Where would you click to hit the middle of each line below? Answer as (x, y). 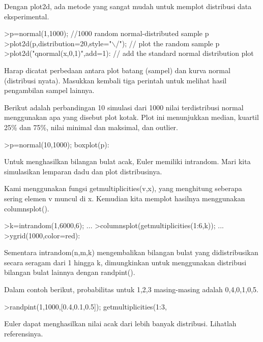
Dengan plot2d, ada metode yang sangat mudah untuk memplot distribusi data (128, 6)
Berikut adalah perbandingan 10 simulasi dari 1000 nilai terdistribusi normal (124, 107)
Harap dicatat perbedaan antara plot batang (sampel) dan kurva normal (117, 70)
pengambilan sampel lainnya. (49, 90)
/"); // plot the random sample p (168, 43)
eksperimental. (27, 16)
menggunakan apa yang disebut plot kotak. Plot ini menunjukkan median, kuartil (131, 117)
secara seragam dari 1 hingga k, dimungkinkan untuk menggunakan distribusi (125, 262)
